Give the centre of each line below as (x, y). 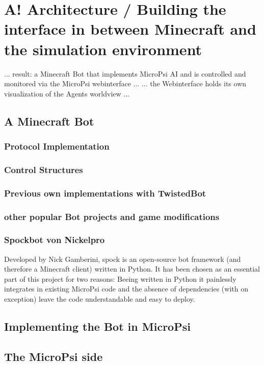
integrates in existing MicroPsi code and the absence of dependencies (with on (126, 289)
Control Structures (44, 169)
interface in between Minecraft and (130, 29)
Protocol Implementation (57, 146)
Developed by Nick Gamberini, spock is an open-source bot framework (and (123, 259)
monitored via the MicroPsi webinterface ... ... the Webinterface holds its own (125, 83)
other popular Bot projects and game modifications (112, 216)
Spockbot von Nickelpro (55, 240)
